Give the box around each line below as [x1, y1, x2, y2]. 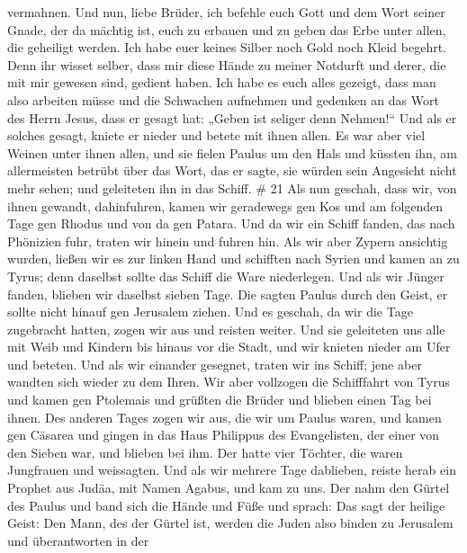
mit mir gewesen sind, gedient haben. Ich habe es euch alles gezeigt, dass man [7, 73, 436, 92]
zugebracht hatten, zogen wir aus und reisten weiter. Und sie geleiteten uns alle [7, 319, 445, 338]
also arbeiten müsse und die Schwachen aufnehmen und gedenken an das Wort [7, 90, 439, 109]
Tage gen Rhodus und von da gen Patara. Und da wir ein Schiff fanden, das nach [7, 214, 455, 233]
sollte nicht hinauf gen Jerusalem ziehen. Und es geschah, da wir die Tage [7, 302, 413, 321]
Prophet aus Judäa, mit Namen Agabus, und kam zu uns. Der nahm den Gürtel [7, 478, 450, 497]
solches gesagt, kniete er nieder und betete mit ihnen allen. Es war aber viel [7, 126, 426, 145]
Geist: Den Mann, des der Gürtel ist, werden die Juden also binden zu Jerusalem [7, 513, 454, 532]
